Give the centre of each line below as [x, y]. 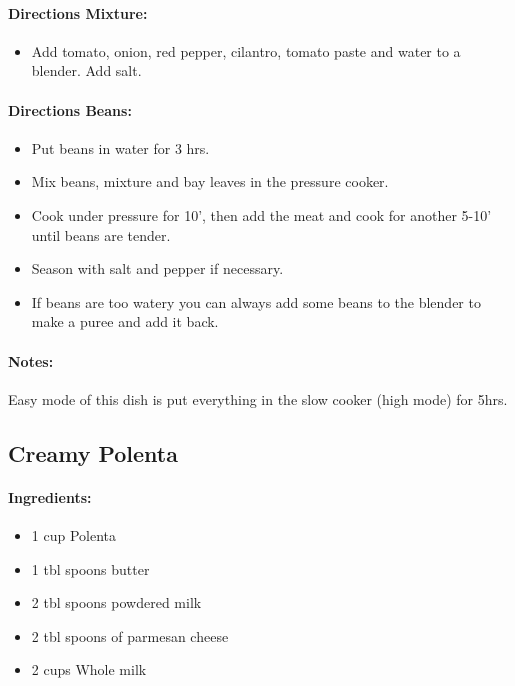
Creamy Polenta [93, 452]
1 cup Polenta [73, 534]
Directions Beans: [70, 109]
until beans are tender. [101, 234]
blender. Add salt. [86, 70]
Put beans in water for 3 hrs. [120, 147]
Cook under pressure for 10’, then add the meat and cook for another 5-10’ [261, 214]
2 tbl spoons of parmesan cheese [130, 635]
